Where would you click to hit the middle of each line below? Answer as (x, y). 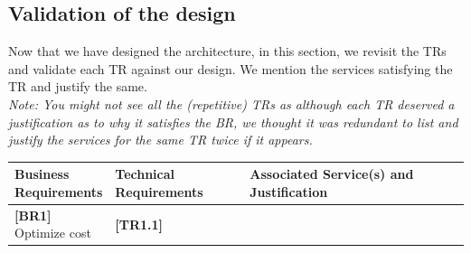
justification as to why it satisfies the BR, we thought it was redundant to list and (233, 122)
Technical (145, 174)
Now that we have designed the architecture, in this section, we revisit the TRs (227, 51)
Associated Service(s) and (332, 174)
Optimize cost (53, 233)
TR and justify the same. (78, 86)
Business (42, 174)
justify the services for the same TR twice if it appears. (160, 140)
